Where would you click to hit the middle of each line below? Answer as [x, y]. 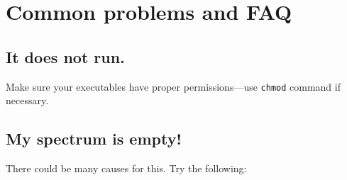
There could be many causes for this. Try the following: [126, 168]
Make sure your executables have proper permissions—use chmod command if [173, 86]
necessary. [27, 100]
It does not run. [65, 56]
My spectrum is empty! [94, 139]
